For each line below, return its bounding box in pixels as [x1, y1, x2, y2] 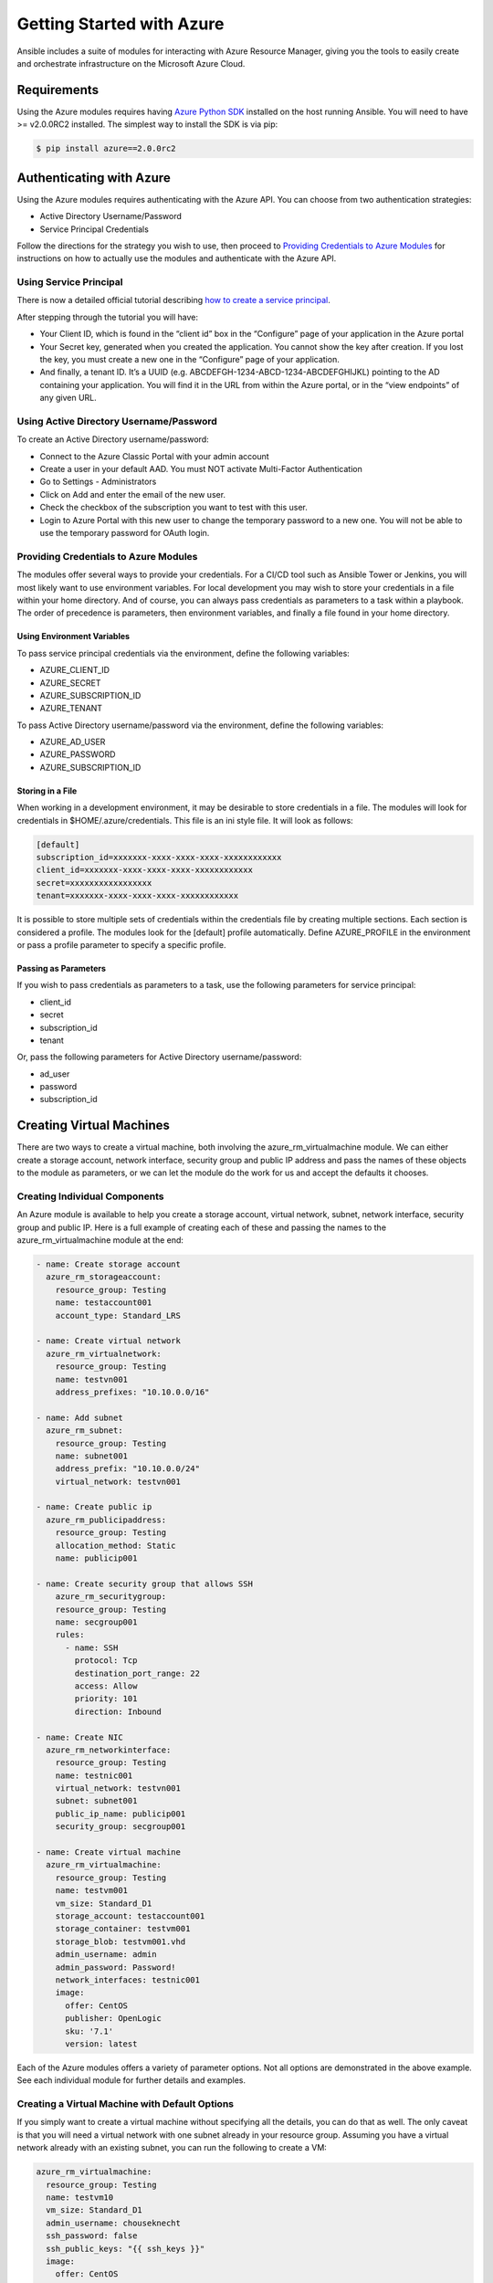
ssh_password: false [46, 2231, 138, 2241]
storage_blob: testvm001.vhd [55, 1936, 186, 1947]
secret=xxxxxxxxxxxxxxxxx [36, 878, 152, 888]
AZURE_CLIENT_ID [39, 665, 110, 676]
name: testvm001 [55, 1886, 128, 1896]
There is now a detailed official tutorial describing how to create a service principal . [16, 295, 330, 306]
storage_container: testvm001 [55, 1923, 191, 1934]
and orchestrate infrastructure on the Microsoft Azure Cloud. [16, 58, 246, 68]
